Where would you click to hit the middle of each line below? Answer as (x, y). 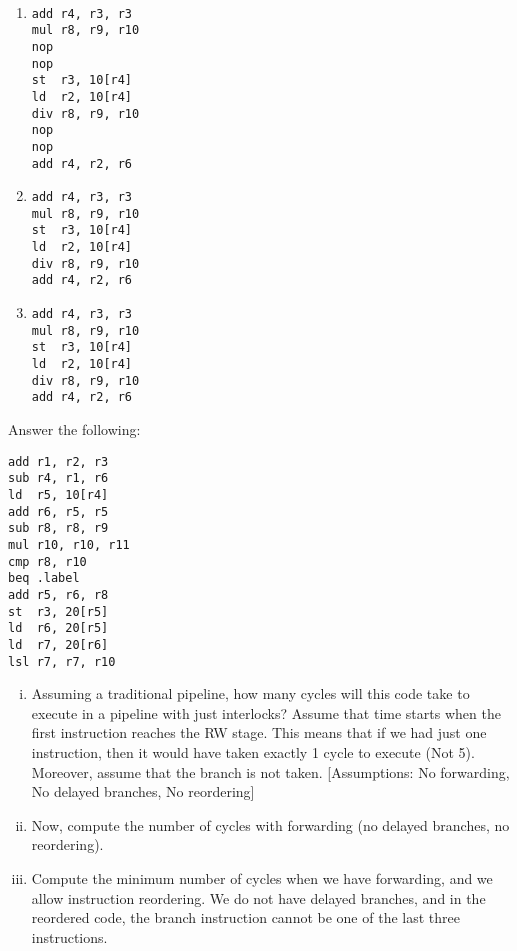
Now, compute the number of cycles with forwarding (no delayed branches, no (270, 824)
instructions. (69, 936)
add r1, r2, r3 (58, 461)
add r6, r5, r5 (58, 511)
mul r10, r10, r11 (69, 544)
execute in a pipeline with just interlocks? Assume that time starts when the (266, 712)
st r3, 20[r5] (58, 611)
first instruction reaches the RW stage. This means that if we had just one (259, 732)
